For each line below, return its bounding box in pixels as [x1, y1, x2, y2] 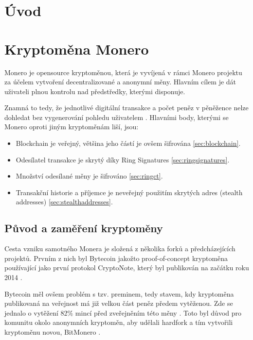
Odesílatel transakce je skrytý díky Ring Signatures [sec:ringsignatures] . [16, 154, 230, 164]
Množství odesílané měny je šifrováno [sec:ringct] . [16, 171, 163, 181]
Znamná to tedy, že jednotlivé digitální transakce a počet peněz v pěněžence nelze [4, 102, 249, 113]
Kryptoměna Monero [4, 39, 149, 59]
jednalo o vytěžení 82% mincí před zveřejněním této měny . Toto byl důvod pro [4, 307, 242, 318]
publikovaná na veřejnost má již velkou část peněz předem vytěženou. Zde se [4, 298, 233, 308]
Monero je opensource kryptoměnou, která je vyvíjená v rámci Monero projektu [4, 67, 242, 77]
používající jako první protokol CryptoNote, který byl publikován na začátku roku [4, 262, 249, 273]
